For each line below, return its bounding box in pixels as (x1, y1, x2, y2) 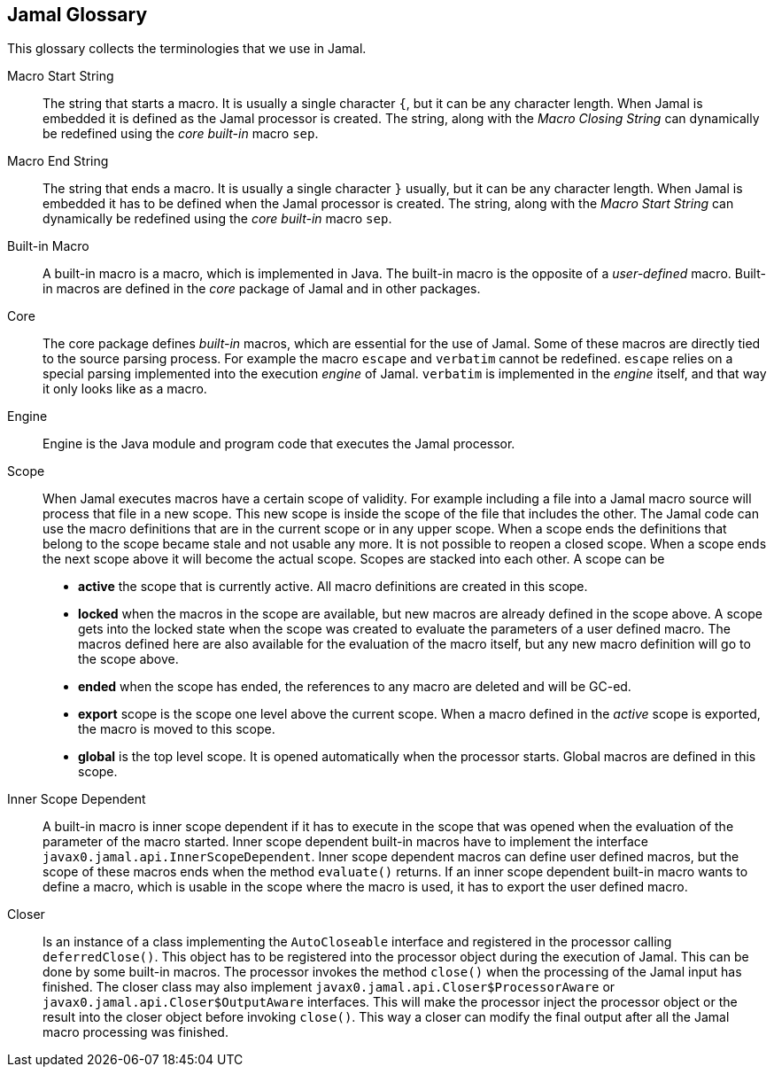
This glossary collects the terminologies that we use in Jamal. (7, 41, 367, 57)
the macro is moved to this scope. (78, 721, 275, 737)
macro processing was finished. (43, 1024, 228, 1040)
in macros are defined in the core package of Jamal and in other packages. (43, 281, 481, 297)
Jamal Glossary (7, 4, 148, 26)
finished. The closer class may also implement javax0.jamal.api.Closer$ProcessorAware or (43, 979, 615, 995)
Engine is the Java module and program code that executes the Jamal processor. (43, 436, 515, 452)
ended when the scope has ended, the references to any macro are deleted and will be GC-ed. (78, 679, 631, 695)
